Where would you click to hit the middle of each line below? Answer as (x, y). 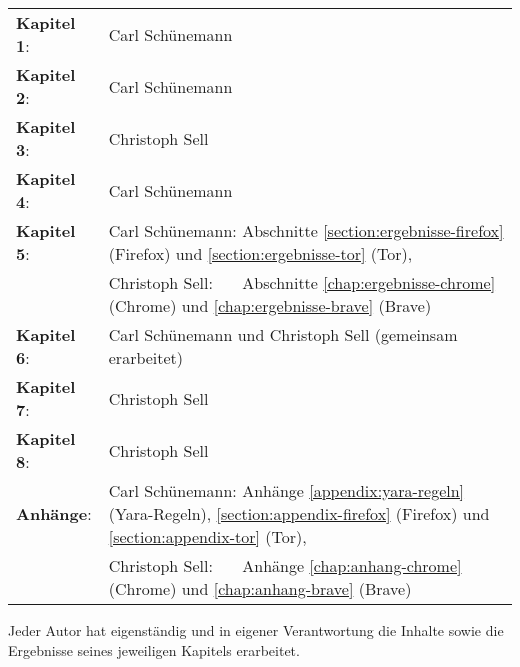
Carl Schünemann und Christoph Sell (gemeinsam (283, 334)
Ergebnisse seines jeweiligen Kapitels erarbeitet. (154, 649)
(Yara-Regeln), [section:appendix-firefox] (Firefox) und (299, 513)
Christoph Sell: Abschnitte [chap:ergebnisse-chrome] (302, 282)
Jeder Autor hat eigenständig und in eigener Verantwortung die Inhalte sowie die (256, 630)
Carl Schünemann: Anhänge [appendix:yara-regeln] (286, 490)
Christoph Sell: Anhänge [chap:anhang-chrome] (285, 565)
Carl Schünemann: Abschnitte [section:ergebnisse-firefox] (306, 230)
